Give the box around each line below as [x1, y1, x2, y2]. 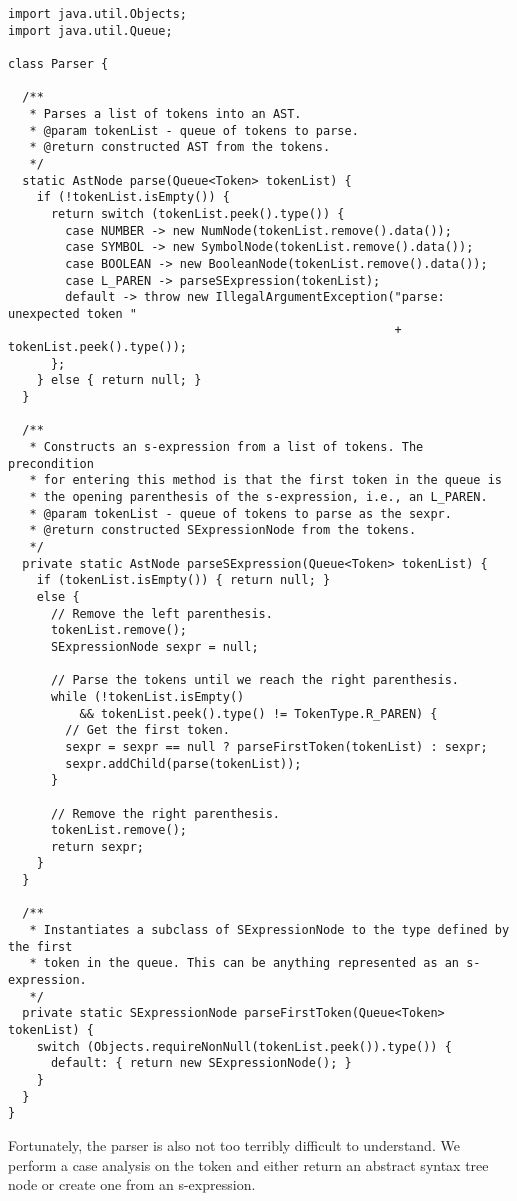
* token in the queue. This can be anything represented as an [29, 956, 460, 971]
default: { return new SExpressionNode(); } [50, 1056, 352, 1071]
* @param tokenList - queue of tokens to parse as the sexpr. [29, 506, 452, 521]
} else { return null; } [36, 373, 202, 388]
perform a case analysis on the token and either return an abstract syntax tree [8, 1154, 489, 1175]
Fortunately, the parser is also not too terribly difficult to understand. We [8, 1134, 460, 1155]
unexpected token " [8, 306, 137, 321]
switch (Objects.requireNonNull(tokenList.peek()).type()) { [36, 1039, 452, 1054]
